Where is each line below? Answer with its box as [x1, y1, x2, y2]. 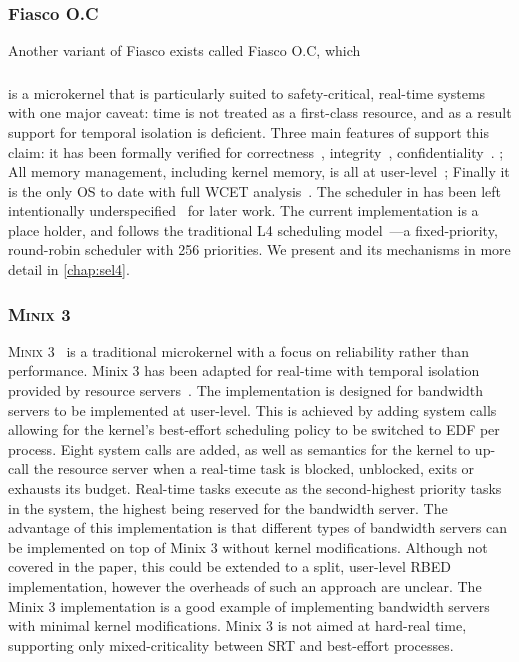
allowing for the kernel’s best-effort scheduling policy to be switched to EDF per [8, 419, 500, 440]
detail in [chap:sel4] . [8, 259, 130, 280]
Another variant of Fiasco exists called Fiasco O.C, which [8, 40, 361, 61]
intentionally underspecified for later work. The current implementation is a [8, 200, 479, 221]
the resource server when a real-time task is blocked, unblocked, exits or [33, 458, 475, 479]
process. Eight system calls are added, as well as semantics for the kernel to [8, 438, 471, 459]
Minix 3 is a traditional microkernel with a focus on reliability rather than [8, 340, 469, 361]
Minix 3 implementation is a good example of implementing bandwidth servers [8, 595, 490, 616]
